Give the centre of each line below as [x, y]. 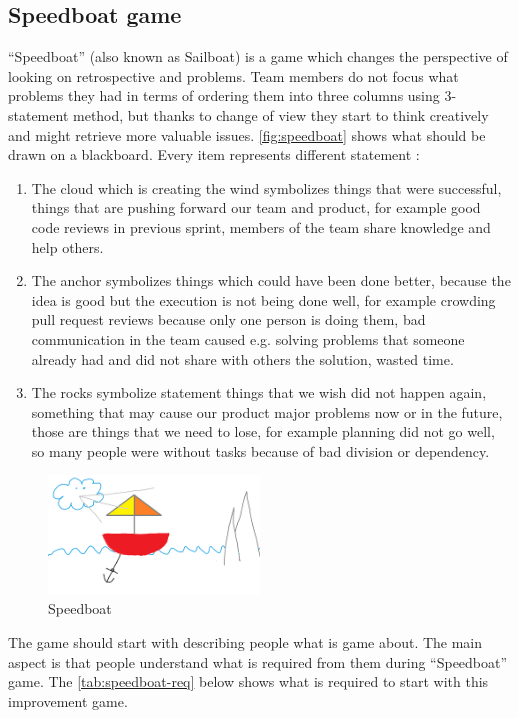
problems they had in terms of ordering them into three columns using [224, 95]
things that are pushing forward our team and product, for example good [256, 207]
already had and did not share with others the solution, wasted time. [242, 358]
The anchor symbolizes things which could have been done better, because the [271, 280]
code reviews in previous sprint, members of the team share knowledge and [261, 226]
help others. [67, 246]
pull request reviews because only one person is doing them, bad [228, 319]
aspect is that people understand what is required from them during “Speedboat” [258, 661]
